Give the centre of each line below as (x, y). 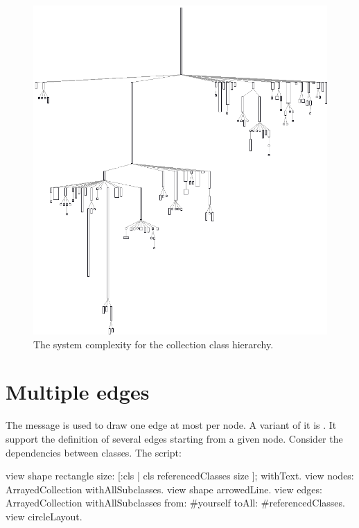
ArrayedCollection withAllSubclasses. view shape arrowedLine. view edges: (164, 489)
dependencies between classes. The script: (94, 452)
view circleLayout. (44, 516)
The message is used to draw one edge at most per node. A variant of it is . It (171, 425)
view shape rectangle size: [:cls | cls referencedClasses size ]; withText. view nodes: (180, 476)
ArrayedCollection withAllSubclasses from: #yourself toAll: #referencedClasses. (175, 503)
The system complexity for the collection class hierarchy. (154, 344)
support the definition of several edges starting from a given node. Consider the (174, 438)
